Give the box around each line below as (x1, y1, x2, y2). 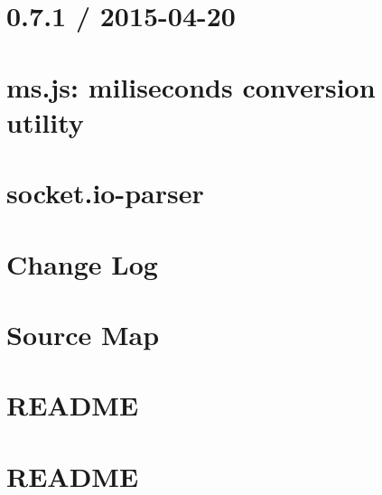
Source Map (6, 315, 160, 352)
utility (6, 103, 84, 140)
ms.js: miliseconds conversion (6, 68, 376, 105)
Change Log (6, 245, 158, 282)
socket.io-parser (6, 174, 204, 211)
